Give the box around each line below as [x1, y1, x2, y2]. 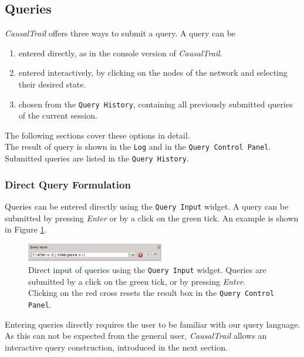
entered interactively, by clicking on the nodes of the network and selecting [18, 66, 288, 79]
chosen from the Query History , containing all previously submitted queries [18, 97, 293, 110]
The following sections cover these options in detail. [5, 129, 190, 141]
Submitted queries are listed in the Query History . [5, 152, 189, 164]
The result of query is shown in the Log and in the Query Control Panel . [5, 140, 271, 153]
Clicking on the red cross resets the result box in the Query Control [28, 287, 275, 299]
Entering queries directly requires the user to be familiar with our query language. [5, 318, 300, 330]
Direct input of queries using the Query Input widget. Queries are [28, 264, 266, 275]
